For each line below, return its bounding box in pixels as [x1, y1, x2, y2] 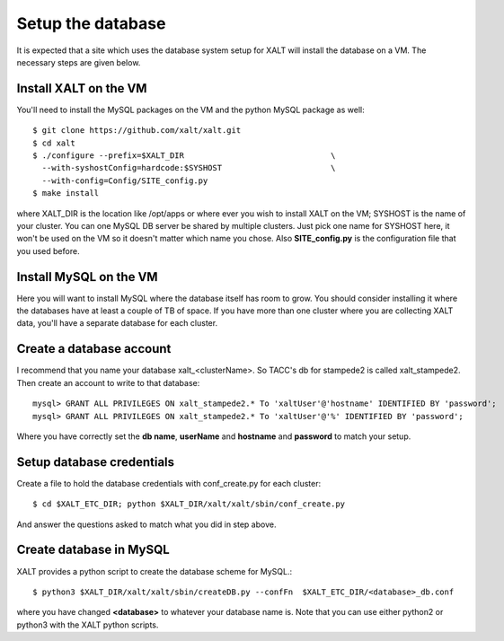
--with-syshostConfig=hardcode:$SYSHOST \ [41, 162, 336, 173]
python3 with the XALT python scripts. [16, 619, 159, 630]
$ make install [32, 189, 100, 198]
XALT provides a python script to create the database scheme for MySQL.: [16, 566, 293, 576]
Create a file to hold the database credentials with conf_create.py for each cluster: [16, 478, 322, 488]
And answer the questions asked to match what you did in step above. [16, 519, 277, 530]
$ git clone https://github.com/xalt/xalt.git [32, 126, 242, 136]
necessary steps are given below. [16, 57, 141, 67]
